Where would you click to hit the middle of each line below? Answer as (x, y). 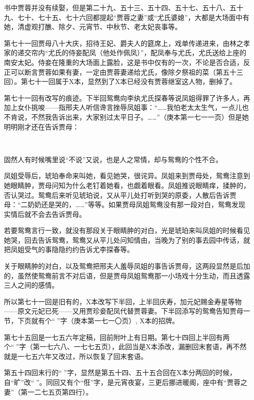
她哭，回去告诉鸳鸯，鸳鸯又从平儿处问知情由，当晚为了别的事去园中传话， (124, 240)
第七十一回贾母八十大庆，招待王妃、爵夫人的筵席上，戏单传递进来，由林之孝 (127, 43)
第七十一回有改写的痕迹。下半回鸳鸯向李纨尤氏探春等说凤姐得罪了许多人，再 (127, 97)
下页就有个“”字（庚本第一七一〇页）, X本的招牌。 (98, 321)
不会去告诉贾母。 (58, 214)
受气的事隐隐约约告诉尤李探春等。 (79, 249)
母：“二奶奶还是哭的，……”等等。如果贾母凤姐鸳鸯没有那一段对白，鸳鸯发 (121, 204)
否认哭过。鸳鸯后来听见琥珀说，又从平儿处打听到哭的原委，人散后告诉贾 (120, 195)
